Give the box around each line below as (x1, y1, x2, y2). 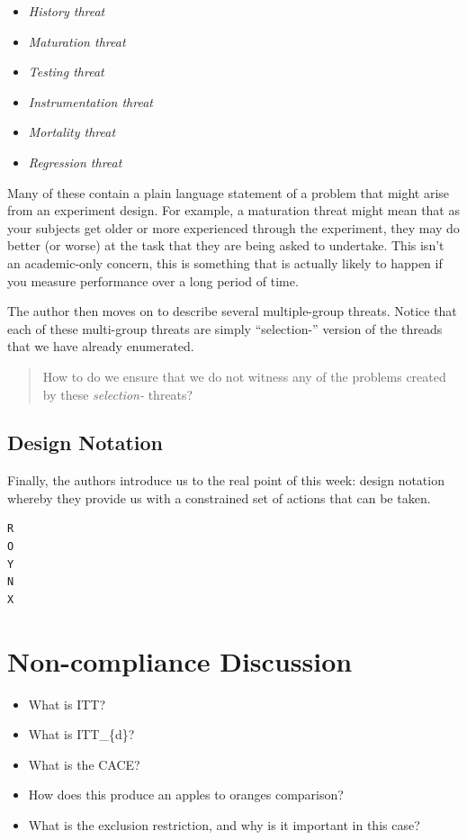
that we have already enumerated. (7, 337, 194, 356)
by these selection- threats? (42, 384, 193, 403)
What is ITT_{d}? (28, 725, 135, 744)
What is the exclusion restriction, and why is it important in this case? (28, 815, 420, 834)
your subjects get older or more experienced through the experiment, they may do (7, 218, 460, 237)
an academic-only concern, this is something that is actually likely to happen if (7, 253, 443, 272)
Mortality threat (28, 122, 116, 141)
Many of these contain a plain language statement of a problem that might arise (7, 183, 450, 202)
